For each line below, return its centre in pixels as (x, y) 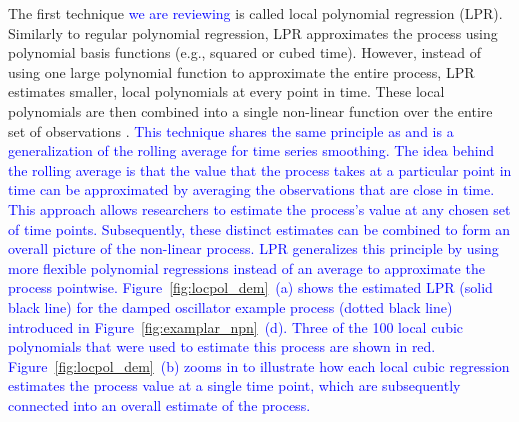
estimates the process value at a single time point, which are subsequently (234, 385)
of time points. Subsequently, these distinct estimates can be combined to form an (259, 228)
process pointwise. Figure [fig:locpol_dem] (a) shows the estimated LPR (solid (250, 287)
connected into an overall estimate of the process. (159, 404)
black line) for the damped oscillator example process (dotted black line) (230, 306)
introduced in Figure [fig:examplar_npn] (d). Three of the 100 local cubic (236, 326)
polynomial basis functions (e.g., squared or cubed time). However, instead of (245, 52)
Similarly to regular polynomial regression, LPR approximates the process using (253, 32)
